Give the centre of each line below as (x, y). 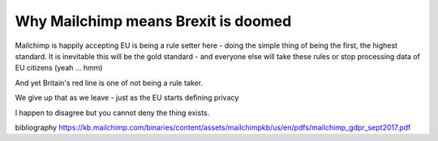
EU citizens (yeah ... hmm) (59, 68)
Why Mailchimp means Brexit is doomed (153, 21)
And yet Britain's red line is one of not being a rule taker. (109, 83)
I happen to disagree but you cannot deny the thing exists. (112, 113)
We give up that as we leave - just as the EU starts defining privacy (127, 98)
